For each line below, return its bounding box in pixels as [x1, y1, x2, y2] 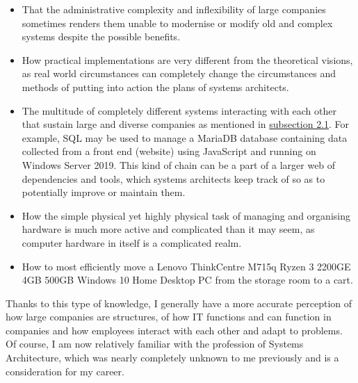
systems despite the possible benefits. [22, 29, 181, 44]
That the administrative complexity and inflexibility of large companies [22, 2, 326, 16]
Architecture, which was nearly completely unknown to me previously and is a [6, 350, 339, 365]
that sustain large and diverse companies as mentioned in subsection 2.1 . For [22, 117, 350, 131]
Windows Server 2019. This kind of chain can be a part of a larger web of [22, 157, 336, 172]
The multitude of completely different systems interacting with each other [22, 103, 336, 117]
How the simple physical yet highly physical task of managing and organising [22, 208, 350, 222]
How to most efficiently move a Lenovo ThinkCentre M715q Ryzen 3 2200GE [22, 259, 351, 273]
